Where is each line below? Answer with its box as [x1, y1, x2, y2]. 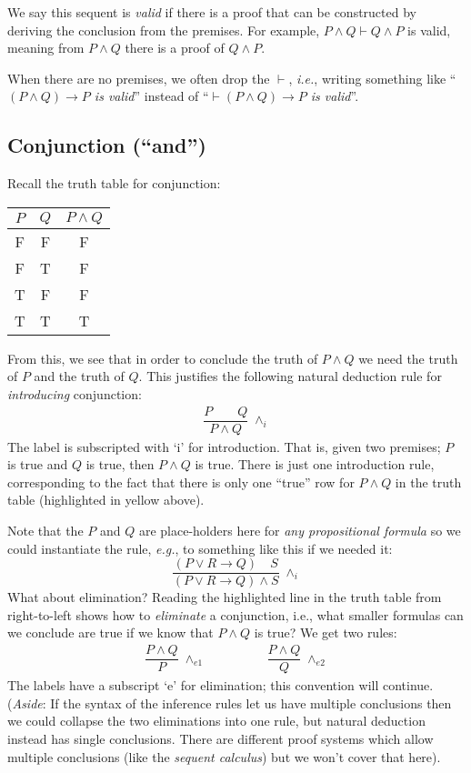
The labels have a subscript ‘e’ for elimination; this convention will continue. [7, 676, 434, 695]
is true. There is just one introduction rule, [195, 455, 435, 474]
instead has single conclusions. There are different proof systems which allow [7, 728, 434, 748]
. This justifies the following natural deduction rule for [138, 366, 442, 386]
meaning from [7, 38, 85, 57]
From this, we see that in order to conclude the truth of [7, 348, 318, 367]
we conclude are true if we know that [7, 623, 214, 642]
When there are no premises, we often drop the [7, 68, 270, 87]
